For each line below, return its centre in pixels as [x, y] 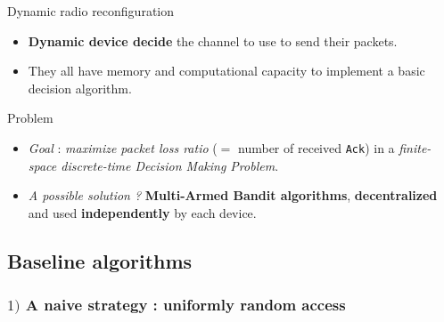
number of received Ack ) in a [317, 147]
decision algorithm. [80, 88]
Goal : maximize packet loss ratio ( [123, 147]
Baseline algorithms [100, 260]
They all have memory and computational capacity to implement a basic [226, 71]
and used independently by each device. [142, 212]
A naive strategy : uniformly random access [185, 305]
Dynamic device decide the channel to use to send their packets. [213, 40]
